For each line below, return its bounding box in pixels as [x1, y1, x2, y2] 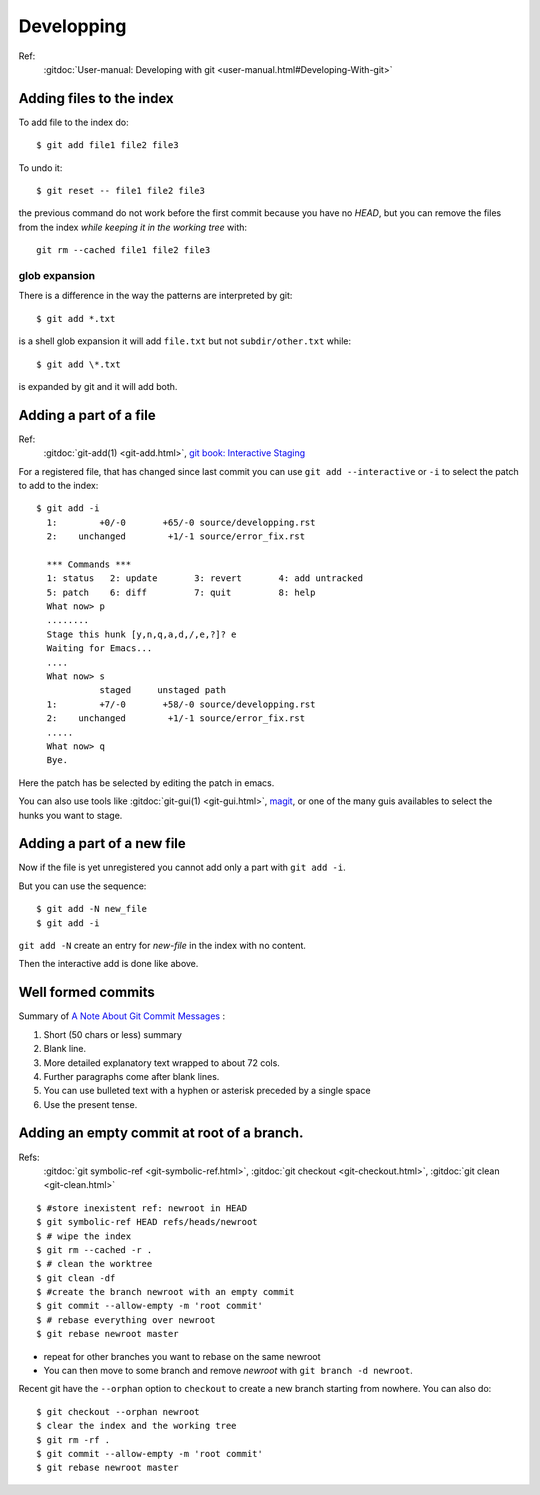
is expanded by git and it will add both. [18, 380, 178, 392]
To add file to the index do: [18, 116, 129, 128]
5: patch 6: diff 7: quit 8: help [46, 586, 316, 598]
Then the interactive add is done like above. [18, 958, 199, 970]
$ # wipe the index [36, 1230, 132, 1242]
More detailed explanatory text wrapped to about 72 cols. [43, 1056, 280, 1069]
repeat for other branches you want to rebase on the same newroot [43, 1350, 321, 1362]
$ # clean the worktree [36, 1258, 153, 1270]
